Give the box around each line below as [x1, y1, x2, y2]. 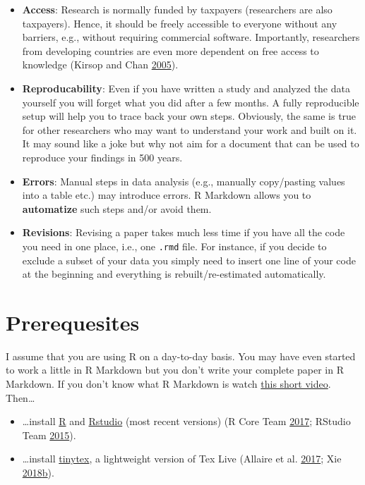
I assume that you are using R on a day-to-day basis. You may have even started [6, 348, 356, 363]
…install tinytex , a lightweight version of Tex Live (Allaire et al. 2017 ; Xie [22, 451, 342, 466]
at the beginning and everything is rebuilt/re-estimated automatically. [22, 266, 326, 281]
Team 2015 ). [22, 427, 76, 442]
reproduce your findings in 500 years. [22, 149, 183, 164]
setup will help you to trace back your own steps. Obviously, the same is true [22, 109, 357, 123]
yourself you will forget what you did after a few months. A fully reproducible [22, 94, 359, 109]
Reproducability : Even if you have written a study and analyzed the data [22, 80, 350, 95]
